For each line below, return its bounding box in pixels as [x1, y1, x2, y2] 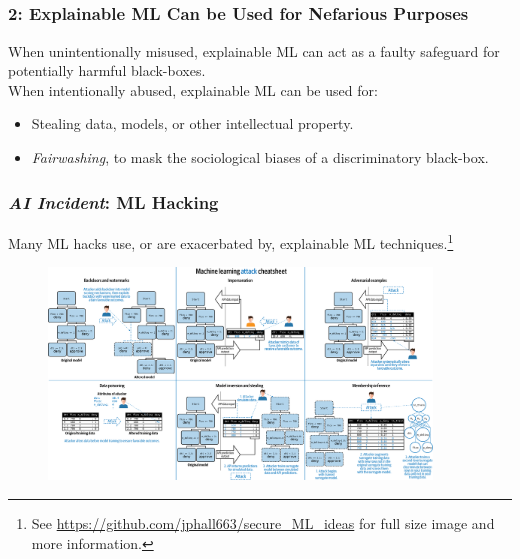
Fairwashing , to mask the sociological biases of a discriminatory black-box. [31, 147, 489, 168]
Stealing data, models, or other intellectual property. [31, 113, 354, 134]
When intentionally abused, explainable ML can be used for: [8, 79, 378, 100]
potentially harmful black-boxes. [8, 60, 206, 81]
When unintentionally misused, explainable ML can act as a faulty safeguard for [8, 40, 500, 61]
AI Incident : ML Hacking [8, 189, 219, 214]
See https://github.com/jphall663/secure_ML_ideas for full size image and [31, 513, 495, 534]
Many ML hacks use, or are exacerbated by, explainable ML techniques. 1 [8, 229, 454, 253]
